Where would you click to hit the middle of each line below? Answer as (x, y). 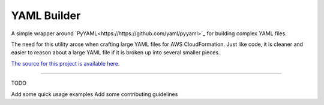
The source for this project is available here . (65, 63)
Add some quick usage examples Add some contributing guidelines (94, 94)
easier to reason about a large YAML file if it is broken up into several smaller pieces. (115, 52)
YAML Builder (46, 16)
